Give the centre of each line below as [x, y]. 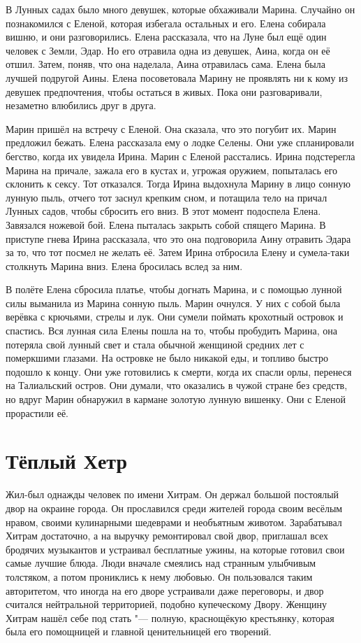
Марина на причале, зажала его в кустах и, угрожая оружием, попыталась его [172, 170]
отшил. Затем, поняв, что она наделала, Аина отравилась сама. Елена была [165, 64]
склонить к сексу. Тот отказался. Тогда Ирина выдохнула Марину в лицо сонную [178, 184]
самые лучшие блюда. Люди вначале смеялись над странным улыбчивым [161, 563]
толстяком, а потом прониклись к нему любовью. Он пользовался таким [159, 576]
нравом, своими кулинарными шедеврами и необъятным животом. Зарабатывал [174, 522]
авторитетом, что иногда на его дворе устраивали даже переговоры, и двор [165, 590]
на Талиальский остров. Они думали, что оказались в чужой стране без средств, [177, 385]
